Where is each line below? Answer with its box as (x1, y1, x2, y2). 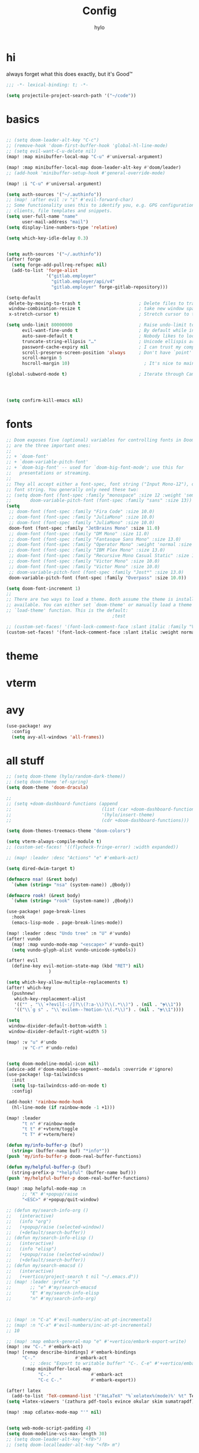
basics (6, 113, 40, 126)
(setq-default (6, 295, 41, 300)
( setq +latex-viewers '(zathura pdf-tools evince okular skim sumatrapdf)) (6, 1398, 197, 1405)
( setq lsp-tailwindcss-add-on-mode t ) (11, 1083, 108, 1089)
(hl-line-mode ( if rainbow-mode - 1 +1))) (11, 1104, 115, 1110)
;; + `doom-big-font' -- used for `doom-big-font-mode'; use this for (6, 465, 184, 471)
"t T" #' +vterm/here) (21, 1132, 76, 1138)
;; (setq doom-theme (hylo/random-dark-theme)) (6, 773, 126, 780)
